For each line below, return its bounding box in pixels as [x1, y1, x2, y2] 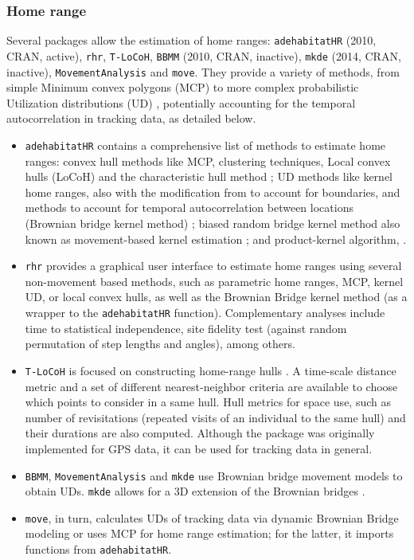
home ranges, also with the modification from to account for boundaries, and [25, 183, 400, 200]
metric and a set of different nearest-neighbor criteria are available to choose [25, 378, 398, 394]
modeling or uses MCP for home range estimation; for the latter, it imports [25, 525, 394, 542]
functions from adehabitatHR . [25, 541, 172, 558]
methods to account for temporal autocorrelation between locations [25, 199, 353, 216]
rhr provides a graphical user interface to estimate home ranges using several [25, 257, 402, 274]
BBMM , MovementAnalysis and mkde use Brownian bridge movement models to [25, 467, 403, 484]
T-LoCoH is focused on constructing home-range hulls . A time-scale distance [25, 362, 396, 378]
